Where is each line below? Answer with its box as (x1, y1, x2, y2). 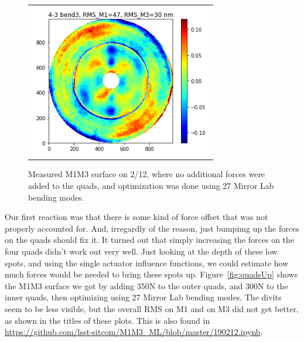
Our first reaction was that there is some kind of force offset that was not (5, 211, 268, 223)
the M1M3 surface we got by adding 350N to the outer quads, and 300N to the (5, 279, 288, 292)
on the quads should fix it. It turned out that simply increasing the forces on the (5, 233, 295, 246)
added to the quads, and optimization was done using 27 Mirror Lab (28, 179, 274, 191)
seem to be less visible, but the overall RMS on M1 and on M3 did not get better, (5, 302, 299, 314)
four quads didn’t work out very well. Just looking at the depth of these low (5, 245, 278, 257)
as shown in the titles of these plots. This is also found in (5, 314, 210, 326)
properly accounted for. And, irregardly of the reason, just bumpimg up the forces (5, 222, 299, 234)
